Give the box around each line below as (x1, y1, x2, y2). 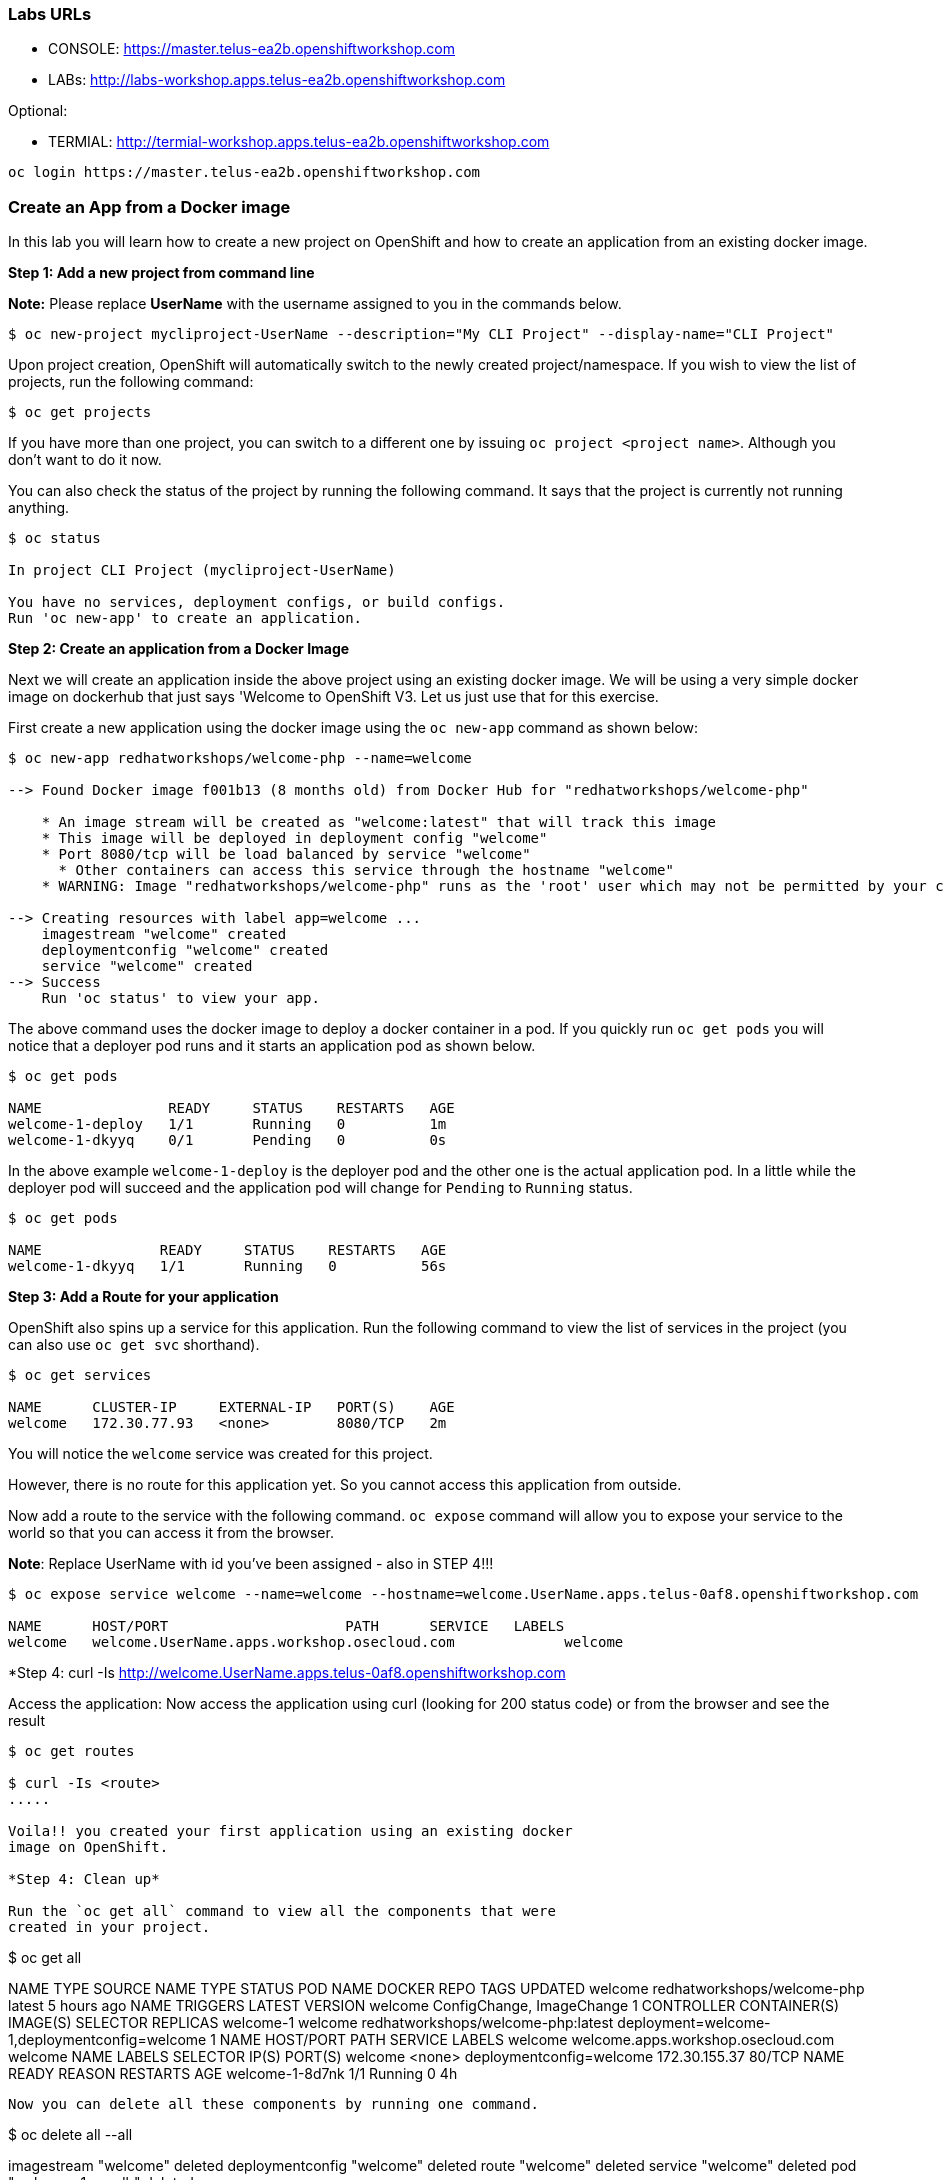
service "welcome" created (41, 958, 253, 975)
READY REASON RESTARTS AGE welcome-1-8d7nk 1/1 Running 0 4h (8, 2065, 458, 2083)
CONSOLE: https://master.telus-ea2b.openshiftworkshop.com (48, 40, 455, 58)
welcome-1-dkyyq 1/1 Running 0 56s (8, 1258, 447, 1275)
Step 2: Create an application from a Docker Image (8, 640, 350, 658)
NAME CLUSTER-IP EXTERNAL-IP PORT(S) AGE (8, 1399, 455, 1416)
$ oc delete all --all (8, 2126, 133, 2144)
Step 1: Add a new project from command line (8, 264, 315, 282)
